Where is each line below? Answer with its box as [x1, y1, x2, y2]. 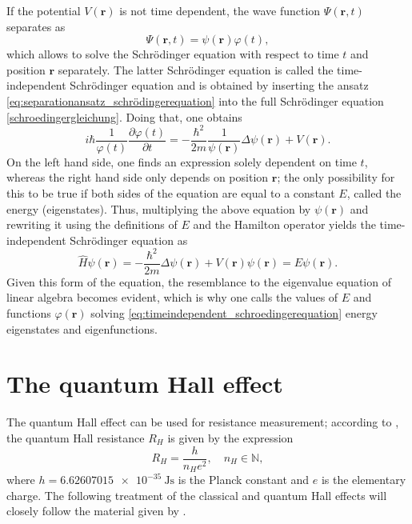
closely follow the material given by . [6, 502, 186, 519]
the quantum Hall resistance [6, 429, 145, 446]
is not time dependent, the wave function [119, 2, 321, 18]
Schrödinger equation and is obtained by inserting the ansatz [70, 77, 369, 94]
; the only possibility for [277, 169, 395, 186]
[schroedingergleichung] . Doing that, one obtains [6, 108, 242, 125]
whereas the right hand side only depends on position [6, 169, 269, 186]
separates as [6, 18, 66, 34]
